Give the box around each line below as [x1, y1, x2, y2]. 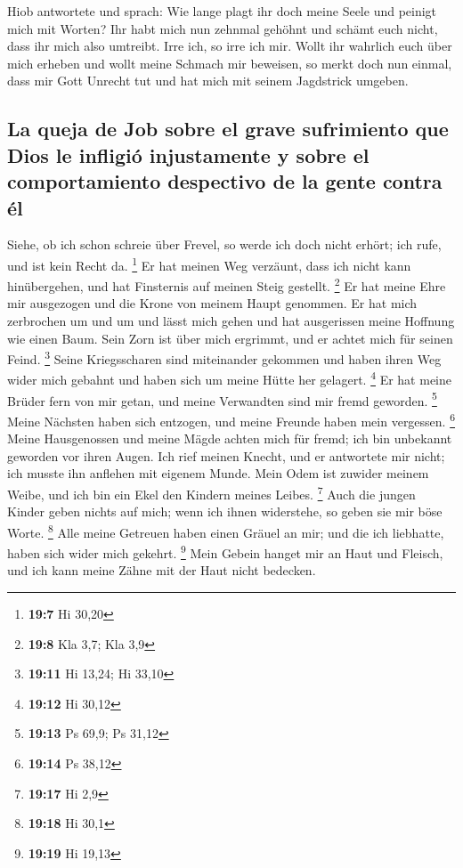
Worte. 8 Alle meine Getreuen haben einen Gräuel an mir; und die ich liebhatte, [7, 520, 444, 541]
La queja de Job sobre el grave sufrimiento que [7, 115, 449, 142]
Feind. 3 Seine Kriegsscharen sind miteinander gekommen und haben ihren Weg [7, 347, 442, 368]
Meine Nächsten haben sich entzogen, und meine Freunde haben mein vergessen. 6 [7, 409, 456, 430]
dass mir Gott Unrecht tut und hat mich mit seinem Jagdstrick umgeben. [7, 71, 409, 90]
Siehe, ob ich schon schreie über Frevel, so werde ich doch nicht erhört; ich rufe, [7, 235, 442, 254]
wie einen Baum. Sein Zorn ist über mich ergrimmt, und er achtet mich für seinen [7, 329, 453, 347]
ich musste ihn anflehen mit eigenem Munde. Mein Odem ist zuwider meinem [7, 464, 429, 483]
